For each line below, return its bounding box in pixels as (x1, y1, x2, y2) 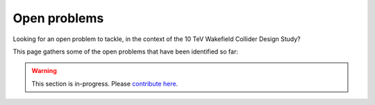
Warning (31, 67, 57, 75)
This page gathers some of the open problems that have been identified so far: (12, 47, 239, 56)
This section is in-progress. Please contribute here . (31, 79, 178, 88)
